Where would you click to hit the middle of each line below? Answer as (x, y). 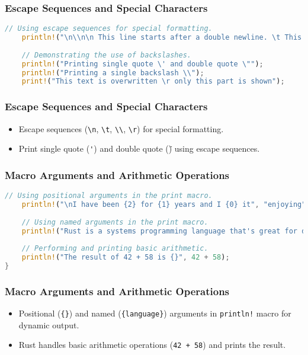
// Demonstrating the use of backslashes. (106, 55)
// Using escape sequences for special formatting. (109, 29)
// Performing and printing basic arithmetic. (115, 249)
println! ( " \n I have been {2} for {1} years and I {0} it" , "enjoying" (164, 204)
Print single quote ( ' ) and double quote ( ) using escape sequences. (139, 148)
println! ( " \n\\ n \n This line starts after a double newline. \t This (162, 38)
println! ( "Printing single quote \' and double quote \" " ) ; (142, 64)
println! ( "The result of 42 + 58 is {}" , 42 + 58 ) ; (126, 258)
